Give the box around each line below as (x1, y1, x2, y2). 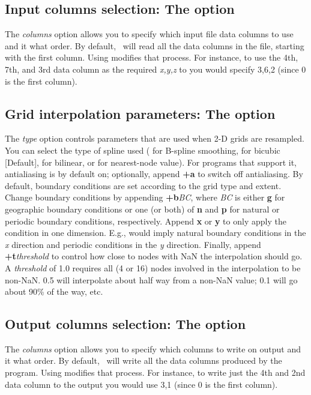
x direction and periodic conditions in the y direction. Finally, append (5, 238, 261, 250)
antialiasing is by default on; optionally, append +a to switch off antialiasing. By (5, 167, 303, 180)
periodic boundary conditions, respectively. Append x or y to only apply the (5, 214, 286, 227)
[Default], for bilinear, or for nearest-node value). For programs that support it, (5, 155, 297, 168)
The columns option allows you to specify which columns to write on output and (5, 342, 301, 355)
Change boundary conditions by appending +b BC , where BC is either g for (5, 191, 285, 204)
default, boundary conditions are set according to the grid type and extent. (5, 179, 282, 191)
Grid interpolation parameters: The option (5, 104, 276, 122)
